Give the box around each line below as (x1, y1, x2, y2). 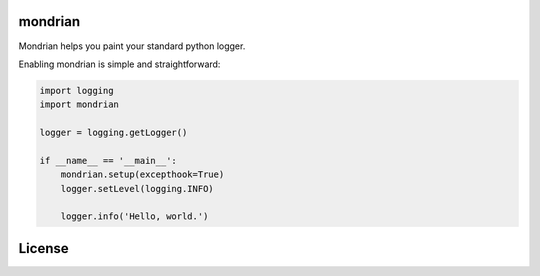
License (18, 240, 69, 257)
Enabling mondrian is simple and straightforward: (18, 58, 221, 70)
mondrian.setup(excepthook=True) (60, 169, 225, 180)
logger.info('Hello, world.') (60, 211, 209, 222)
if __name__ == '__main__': (39, 155, 177, 166)
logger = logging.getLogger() (39, 127, 188, 139)
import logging (39, 85, 114, 96)
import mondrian (39, 99, 120, 110)
